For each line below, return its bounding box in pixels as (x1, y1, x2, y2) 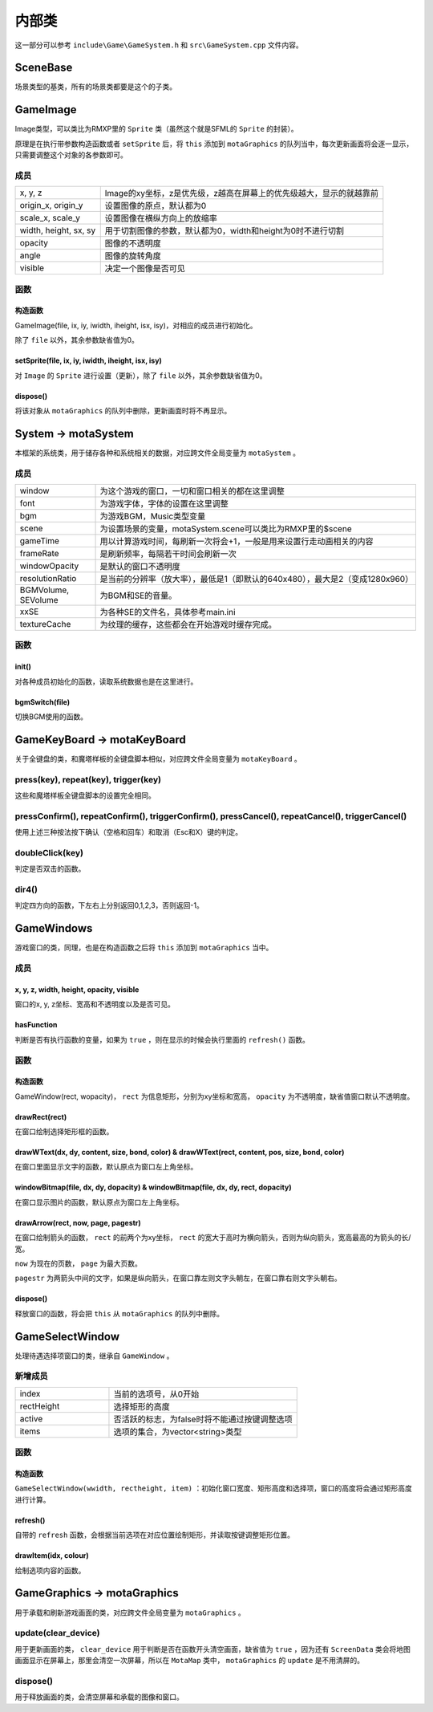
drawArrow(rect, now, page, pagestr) (14, 1218, 142, 1227)
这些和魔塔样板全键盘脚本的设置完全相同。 (14, 791, 156, 800)
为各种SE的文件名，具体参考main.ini (99, 607, 236, 618)
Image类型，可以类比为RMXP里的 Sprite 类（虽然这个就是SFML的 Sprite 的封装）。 (14, 124, 298, 134)
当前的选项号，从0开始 (113, 1389, 200, 1400)
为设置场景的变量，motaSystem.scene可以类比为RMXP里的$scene (99, 523, 352, 535)
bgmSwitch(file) (14, 697, 71, 706)
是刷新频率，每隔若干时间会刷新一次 (99, 548, 237, 559)
